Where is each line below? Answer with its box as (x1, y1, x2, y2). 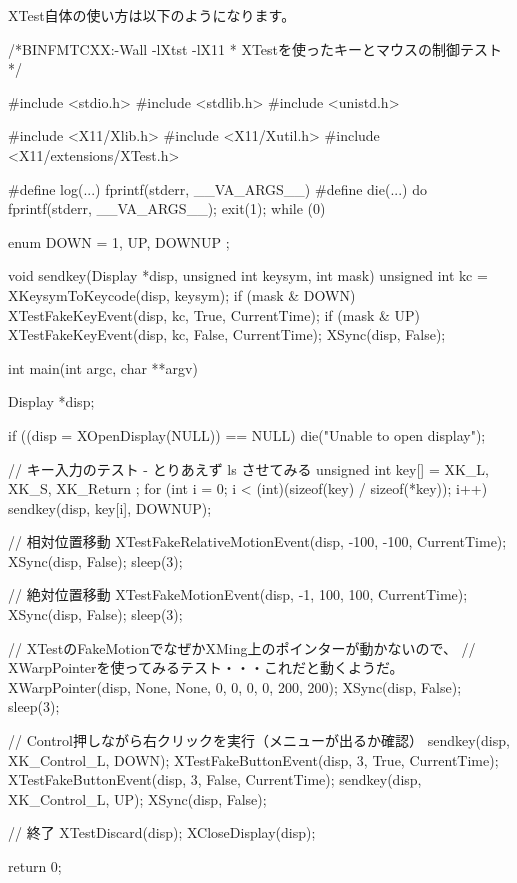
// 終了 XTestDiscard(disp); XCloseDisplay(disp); (8, 822, 316, 843)
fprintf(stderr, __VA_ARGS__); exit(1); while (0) (8, 198, 326, 219)
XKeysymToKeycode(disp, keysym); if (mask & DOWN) (8, 284, 356, 305)
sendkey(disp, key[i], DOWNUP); (8, 497, 212, 518)
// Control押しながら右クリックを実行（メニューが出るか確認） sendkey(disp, (8, 730, 510, 751)
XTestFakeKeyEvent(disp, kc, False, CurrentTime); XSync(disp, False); (8, 324, 446, 345)
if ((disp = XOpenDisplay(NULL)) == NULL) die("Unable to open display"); (8, 424, 486, 445)
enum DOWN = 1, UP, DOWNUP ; (8, 231, 230, 252)
